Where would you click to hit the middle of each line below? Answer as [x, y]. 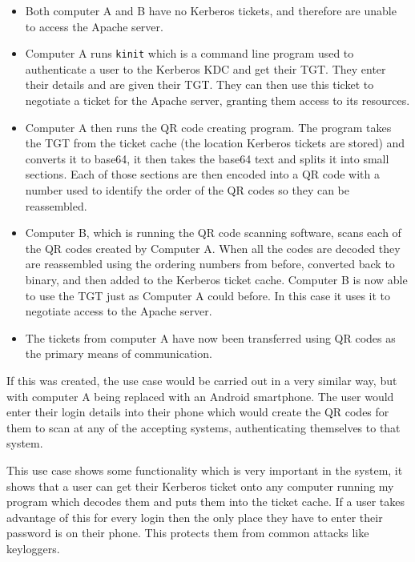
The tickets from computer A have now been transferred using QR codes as [210, 337]
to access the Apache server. [94, 26]
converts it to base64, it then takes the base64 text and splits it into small [207, 158]
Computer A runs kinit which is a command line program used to [189, 53]
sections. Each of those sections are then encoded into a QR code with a [202, 174]
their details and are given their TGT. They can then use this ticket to [199, 84]
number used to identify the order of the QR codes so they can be [187, 190]
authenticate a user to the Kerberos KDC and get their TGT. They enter [205, 68]
